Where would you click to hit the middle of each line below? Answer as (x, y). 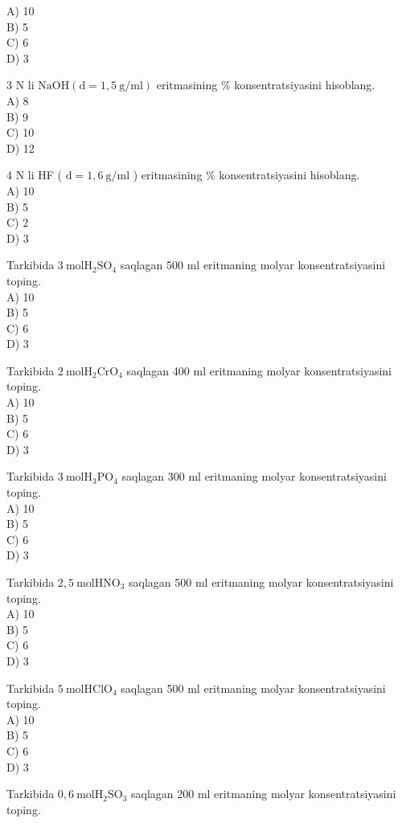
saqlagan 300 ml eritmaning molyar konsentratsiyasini (254, 476)
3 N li (21, 85)
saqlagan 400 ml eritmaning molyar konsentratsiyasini (259, 370)
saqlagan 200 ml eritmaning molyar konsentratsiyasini (263, 794)
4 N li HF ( (35, 175)
